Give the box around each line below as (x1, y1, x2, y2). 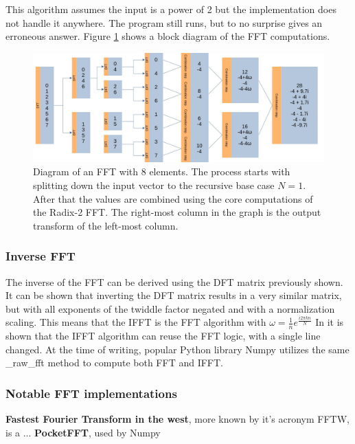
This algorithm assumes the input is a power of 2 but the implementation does (5, 2, 336, 16)
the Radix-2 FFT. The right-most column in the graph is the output (33, 205, 321, 219)
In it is (315, 315, 344, 329)
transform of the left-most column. (33, 218, 179, 232)
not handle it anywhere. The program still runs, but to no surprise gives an (5, 15, 323, 30)
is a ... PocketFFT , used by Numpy (5, 425, 161, 439)
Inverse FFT (5, 247, 76, 265)
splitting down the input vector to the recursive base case (33, 177, 275, 192)
